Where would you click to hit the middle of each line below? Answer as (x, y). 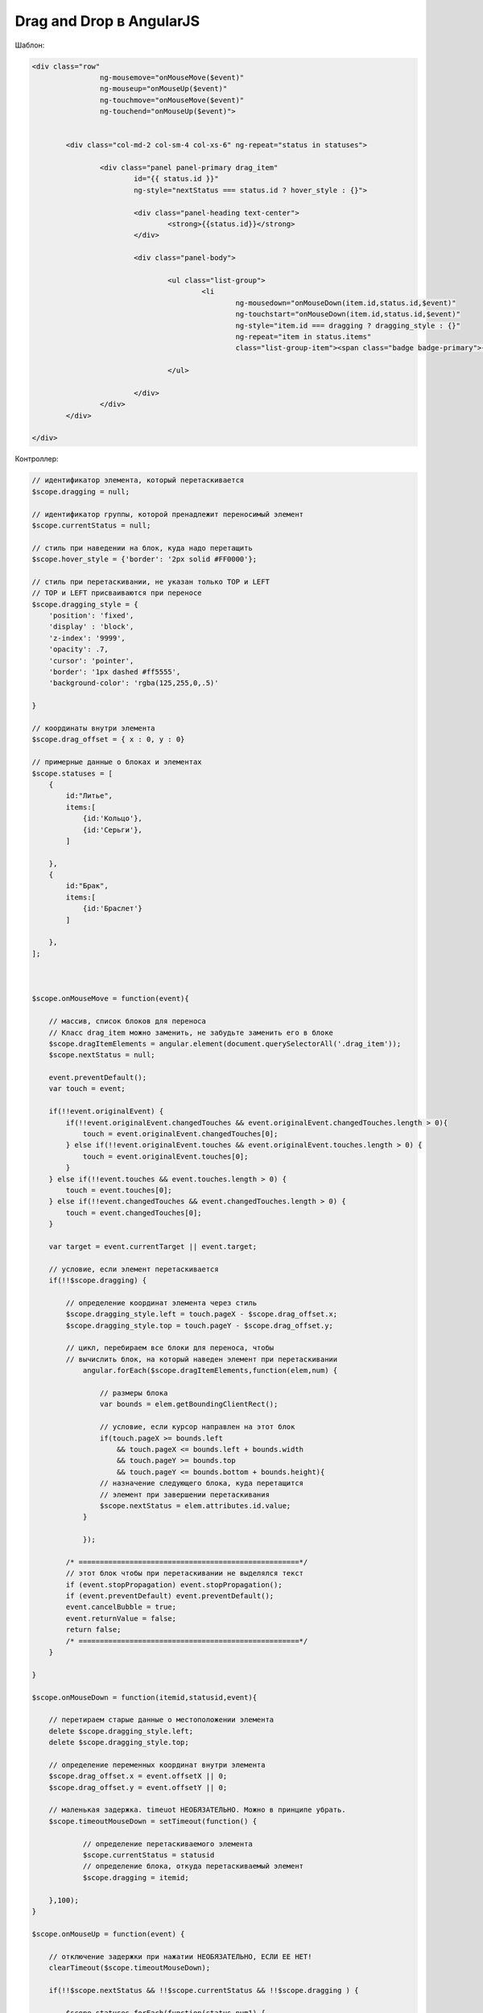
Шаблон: (30, 45)
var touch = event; (87, 1089)
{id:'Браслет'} (112, 909)
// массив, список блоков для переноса (128, 1021)
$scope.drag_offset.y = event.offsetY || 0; (138, 1787)
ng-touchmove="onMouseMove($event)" (172, 100)
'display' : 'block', (91, 627)
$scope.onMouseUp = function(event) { (108, 1934)
